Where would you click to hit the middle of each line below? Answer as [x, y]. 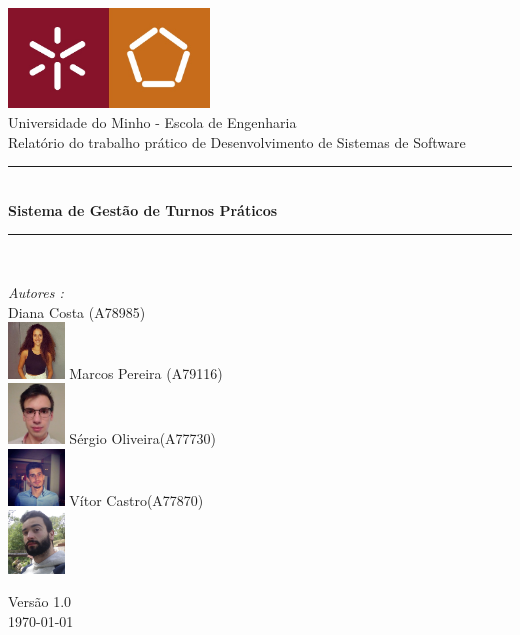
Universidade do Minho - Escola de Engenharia [152, 122]
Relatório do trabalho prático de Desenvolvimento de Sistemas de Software [237, 141]
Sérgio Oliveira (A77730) [143, 438]
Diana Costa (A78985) [77, 311]
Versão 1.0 [40, 601]
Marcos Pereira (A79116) [146, 372]
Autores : [36, 292]
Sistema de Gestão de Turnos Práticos [143, 209]
